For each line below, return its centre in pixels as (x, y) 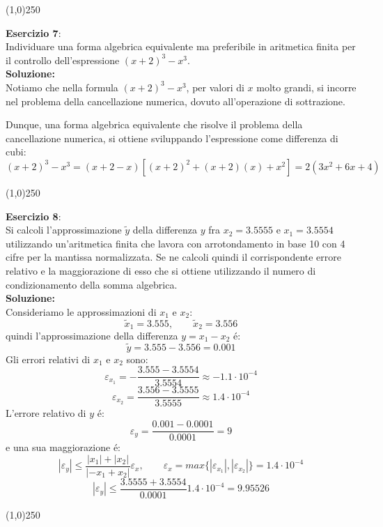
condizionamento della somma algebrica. (92, 284)
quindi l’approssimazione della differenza (92, 335)
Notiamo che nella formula (62, 87)
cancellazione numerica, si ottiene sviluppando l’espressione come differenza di (172, 138)
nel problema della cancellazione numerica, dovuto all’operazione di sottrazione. (175, 101)
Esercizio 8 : (33, 216)
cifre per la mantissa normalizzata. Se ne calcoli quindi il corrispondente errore (173, 257)
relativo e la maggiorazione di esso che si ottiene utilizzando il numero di (161, 270)
